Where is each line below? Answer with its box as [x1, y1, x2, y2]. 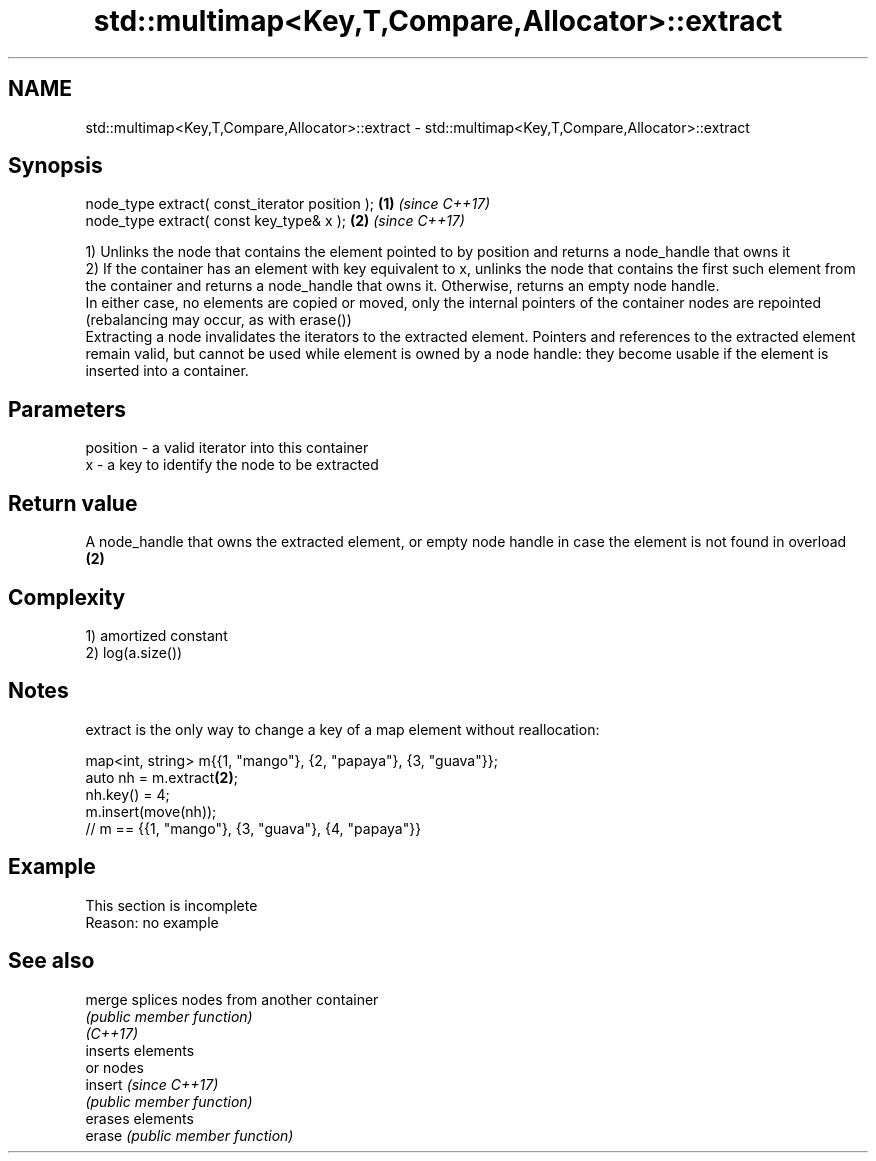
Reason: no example [85, 913, 219, 931]
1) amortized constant [85, 626, 228, 644]
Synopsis [8, 153, 103, 179]
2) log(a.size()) [85, 643, 183, 661]
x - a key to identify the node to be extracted [85, 456, 379, 474]
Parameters [8, 396, 126, 422]
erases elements [85, 1109, 194, 1127]
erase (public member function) [85, 1126, 294, 1144]
